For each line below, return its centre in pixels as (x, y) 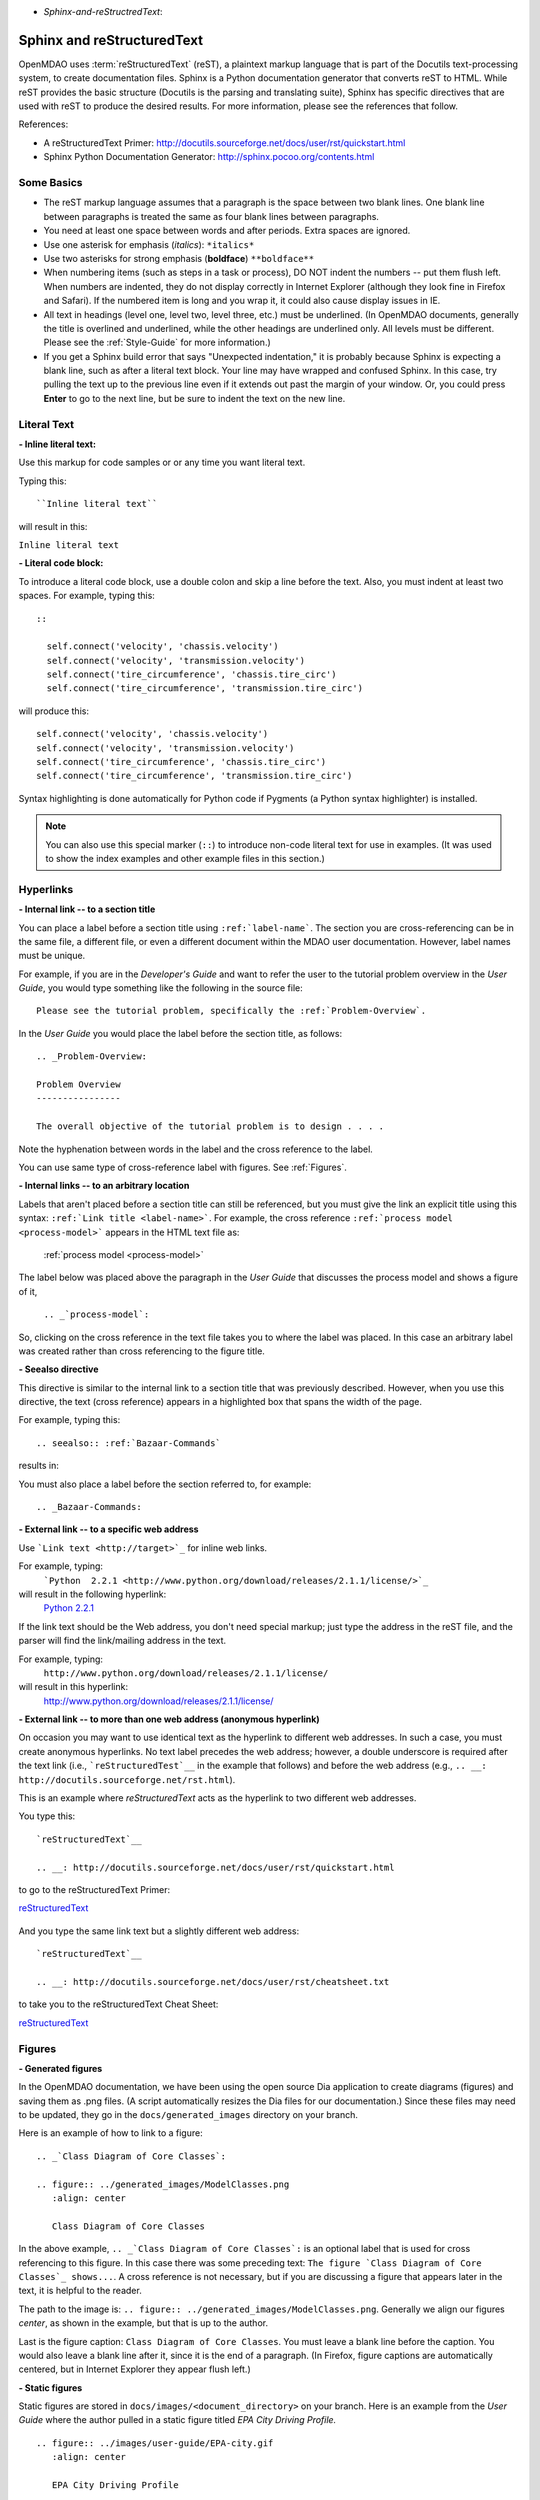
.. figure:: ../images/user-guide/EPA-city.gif (155, 2443)
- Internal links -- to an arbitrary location (104, 1186)
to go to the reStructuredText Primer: (94, 1889)
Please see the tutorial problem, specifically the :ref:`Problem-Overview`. (231, 1011)
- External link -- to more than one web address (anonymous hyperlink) (169, 1719)
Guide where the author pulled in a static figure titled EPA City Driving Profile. (177, 2420)
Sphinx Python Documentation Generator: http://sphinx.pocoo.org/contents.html (209, 157)
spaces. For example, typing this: (86, 596)
